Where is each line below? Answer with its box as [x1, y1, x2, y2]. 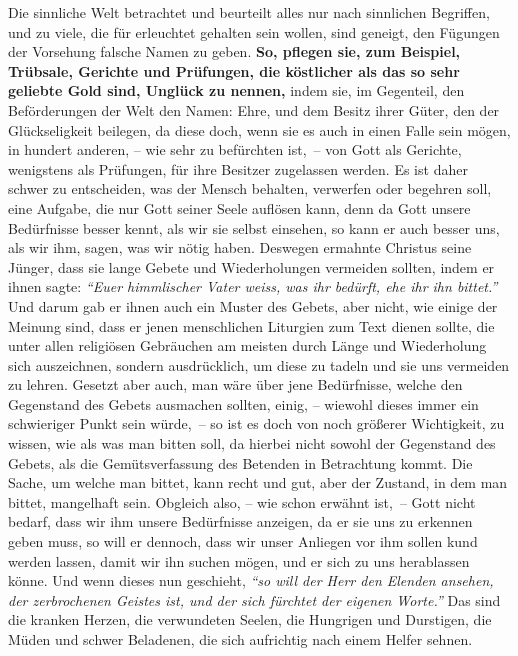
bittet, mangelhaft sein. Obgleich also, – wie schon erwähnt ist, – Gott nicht [8, 491, 476, 512]
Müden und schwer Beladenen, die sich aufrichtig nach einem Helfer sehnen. [8, 629, 473, 649]
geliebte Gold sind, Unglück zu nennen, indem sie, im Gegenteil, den [8, 80, 465, 101]
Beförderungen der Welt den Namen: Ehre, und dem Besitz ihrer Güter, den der [8, 99, 500, 120]
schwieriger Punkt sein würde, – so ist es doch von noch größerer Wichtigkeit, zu [8, 413, 505, 434]
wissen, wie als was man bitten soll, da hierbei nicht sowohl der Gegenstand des [8, 433, 496, 454]
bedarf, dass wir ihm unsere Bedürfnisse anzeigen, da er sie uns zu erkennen [8, 511, 473, 532]
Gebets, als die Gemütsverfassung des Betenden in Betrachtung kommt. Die [8, 452, 473, 473]
